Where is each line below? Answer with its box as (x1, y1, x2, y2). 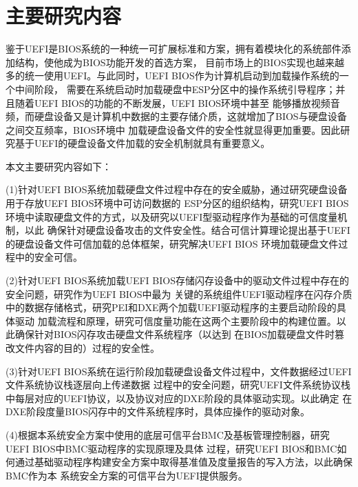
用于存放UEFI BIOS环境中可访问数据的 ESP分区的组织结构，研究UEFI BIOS (6, 196, 349, 210)
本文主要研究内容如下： (6, 159, 112, 173)
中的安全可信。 (14, 250, 83, 264)
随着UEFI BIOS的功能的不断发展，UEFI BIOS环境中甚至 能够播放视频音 (14, 95, 340, 110)
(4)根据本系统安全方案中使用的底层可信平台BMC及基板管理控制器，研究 (6, 427, 330, 441)
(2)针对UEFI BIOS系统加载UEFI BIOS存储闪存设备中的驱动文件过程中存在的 (6, 273, 349, 288)
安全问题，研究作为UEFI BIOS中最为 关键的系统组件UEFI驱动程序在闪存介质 (6, 286, 352, 301)
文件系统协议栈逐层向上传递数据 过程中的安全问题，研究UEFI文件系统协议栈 (6, 377, 350, 392)
